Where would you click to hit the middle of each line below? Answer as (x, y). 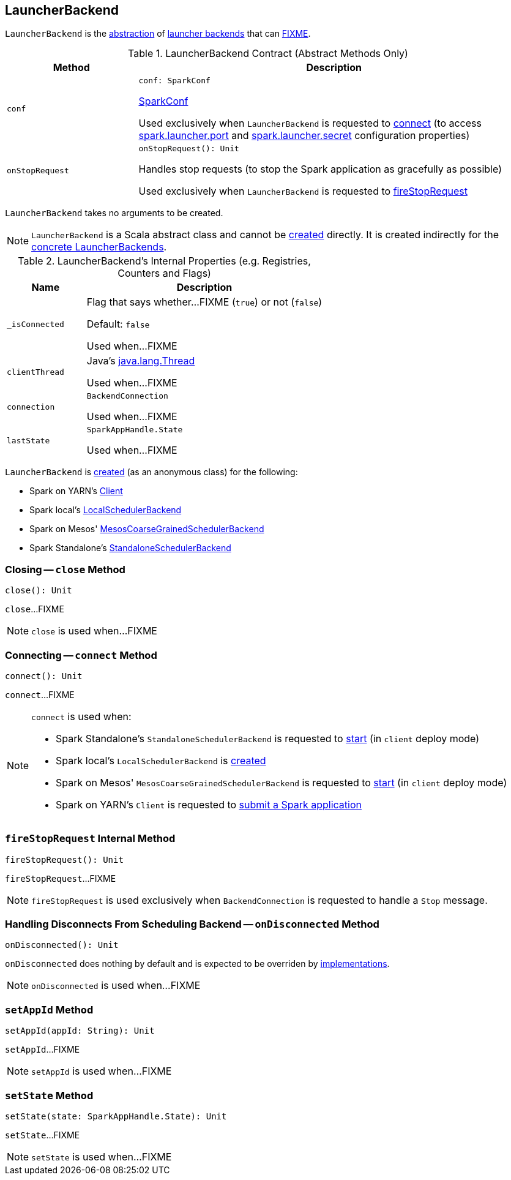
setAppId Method (49, 1009)
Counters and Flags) (164, 273)
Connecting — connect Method (81, 655)
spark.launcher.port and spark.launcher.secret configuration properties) (304, 136)
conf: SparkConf (174, 81)
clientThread (35, 372)
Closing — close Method (65, 569)
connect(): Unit (44, 676)
